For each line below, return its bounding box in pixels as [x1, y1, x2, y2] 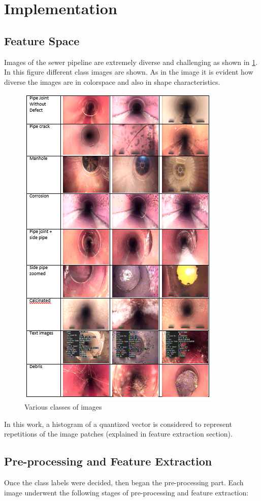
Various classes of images [24, 401, 102, 412]
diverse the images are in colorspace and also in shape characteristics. [4, 76, 220, 87]
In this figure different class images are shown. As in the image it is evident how [4, 66, 253, 77]
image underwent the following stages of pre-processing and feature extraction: [4, 487, 249, 497]
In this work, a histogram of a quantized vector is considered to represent [4, 418, 232, 429]
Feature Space [4, 32, 80, 48]
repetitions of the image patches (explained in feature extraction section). [4, 428, 233, 439]
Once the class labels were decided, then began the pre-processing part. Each [4, 477, 244, 487]
